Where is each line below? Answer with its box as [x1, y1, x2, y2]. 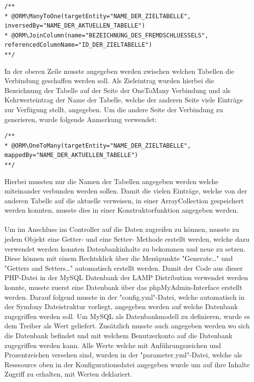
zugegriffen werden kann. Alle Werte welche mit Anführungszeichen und [4, 340, 221, 350]
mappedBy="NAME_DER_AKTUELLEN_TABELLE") [4, 152, 139, 159]
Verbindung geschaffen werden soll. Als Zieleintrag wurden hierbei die [4, 75, 214, 86]
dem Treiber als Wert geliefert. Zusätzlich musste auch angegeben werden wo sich [4, 320, 250, 331]
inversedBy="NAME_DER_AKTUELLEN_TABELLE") [4, 22, 145, 30]
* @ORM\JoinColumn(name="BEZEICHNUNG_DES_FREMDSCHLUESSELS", [4, 32, 209, 39]
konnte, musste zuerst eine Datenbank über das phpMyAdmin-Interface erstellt [4, 282, 243, 292]
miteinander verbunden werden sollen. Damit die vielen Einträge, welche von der [4, 186, 247, 196]
